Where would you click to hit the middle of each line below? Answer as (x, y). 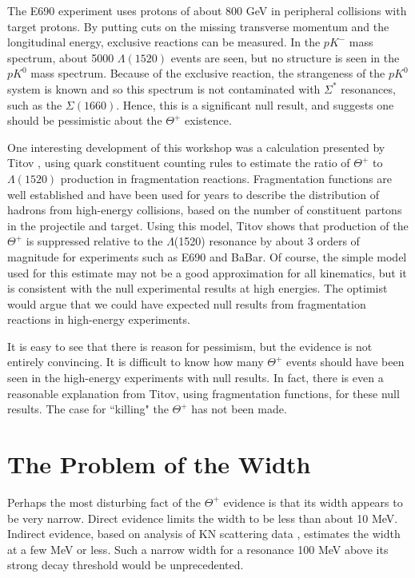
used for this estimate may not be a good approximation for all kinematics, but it (207, 272)
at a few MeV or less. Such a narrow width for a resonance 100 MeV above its (198, 549)
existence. (208, 120)
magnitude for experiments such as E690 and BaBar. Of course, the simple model (207, 256)
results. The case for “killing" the (88, 409)
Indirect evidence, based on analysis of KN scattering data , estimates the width (204, 534)
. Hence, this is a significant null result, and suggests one (255, 104)
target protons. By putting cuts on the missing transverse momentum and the (198, 26)
